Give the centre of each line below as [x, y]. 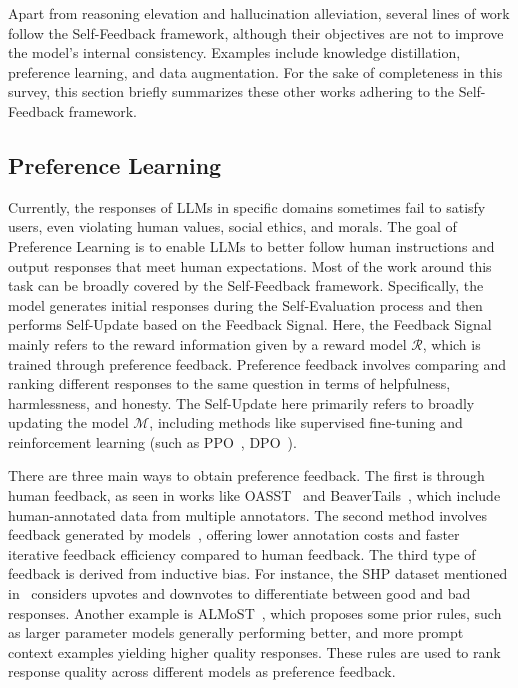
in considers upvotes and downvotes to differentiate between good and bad [239, 593]
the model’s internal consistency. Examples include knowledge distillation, [234, 52]
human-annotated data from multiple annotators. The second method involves [248, 514]
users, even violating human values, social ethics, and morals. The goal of [232, 226]
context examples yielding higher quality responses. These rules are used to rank [254, 651]
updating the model [68, 422]
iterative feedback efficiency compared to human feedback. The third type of [242, 553]
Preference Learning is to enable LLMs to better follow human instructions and [251, 245]
